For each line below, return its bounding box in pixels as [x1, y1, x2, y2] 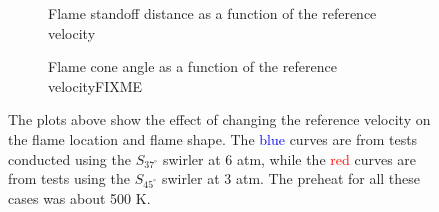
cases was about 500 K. [8, 187, 151, 208]
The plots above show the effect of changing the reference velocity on [8, 109, 431, 130]
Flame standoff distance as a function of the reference [48, 3, 377, 23]
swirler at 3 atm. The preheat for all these [161, 168, 421, 189]
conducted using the [8, 148, 131, 169]
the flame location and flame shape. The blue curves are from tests [8, 128, 418, 149]
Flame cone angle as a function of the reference [48, 56, 337, 77]
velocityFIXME [48, 75, 143, 96]
